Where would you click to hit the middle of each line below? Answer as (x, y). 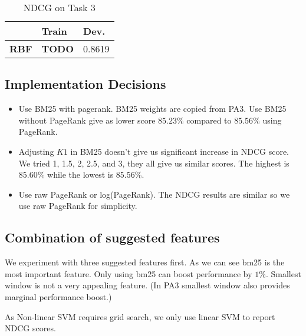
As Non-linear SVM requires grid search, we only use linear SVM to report (140, 316)
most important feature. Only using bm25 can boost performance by (129, 273)
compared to (209, 120)
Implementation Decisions (85, 84)
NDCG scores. (30, 328)
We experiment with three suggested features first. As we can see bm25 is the (145, 262)
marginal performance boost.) (58, 296)
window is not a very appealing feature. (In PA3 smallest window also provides (147, 285)
